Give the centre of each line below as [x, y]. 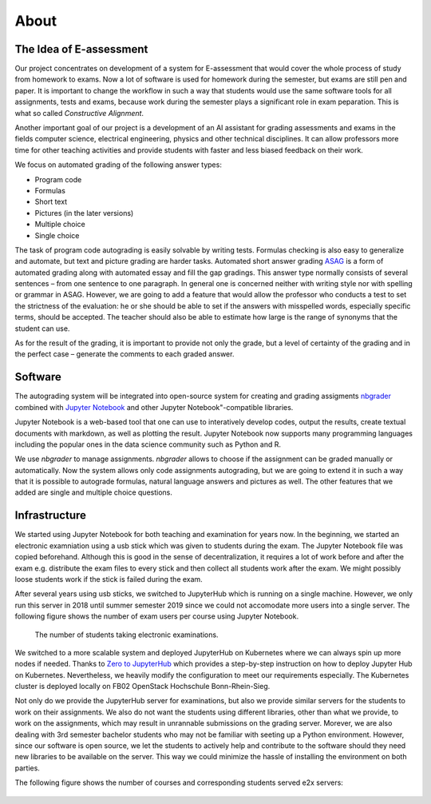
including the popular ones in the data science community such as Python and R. [148, 444]
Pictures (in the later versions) [84, 213]
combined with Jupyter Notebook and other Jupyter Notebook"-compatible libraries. [154, 407]
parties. [27, 768]
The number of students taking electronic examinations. [127, 635]
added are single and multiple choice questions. [94, 492]
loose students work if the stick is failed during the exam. [109, 579]
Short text [51, 202]
